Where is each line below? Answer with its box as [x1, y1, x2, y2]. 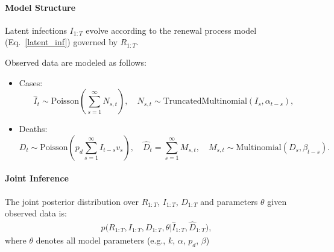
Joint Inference [5, 172, 69, 184]
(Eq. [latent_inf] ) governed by [5, 36, 118, 48]
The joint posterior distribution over [5, 195, 139, 207]
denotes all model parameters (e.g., [36, 234, 166, 246]
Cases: [19, 76, 43, 89]
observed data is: [5, 207, 67, 219]
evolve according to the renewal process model [86, 24, 257, 36]
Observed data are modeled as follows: [5, 55, 147, 68]
